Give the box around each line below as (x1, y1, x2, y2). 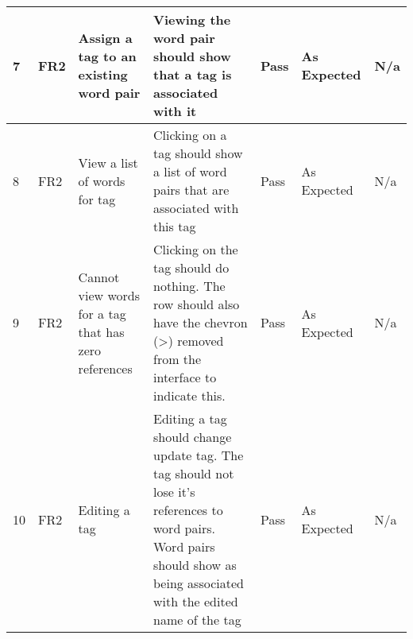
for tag (78, 189, 116, 208)
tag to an (78, 47, 137, 65)
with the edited (153, 592, 238, 610)
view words (78, 285, 141, 304)
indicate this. (153, 386, 226, 405)
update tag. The (153, 446, 244, 464)
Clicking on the (153, 240, 238, 258)
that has (78, 322, 125, 341)
